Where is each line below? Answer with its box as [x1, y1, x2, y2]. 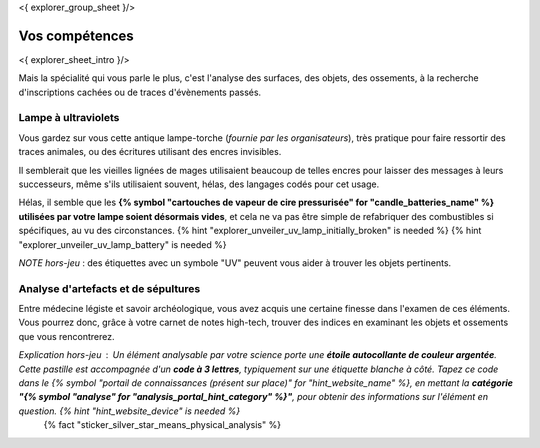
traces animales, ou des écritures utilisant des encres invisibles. [18, 146, 282, 158]
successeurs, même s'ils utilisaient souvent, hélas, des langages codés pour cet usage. [18, 178, 380, 190]
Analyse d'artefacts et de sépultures [18, 281, 201, 295]
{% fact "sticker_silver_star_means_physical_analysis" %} [43, 419, 282, 431]
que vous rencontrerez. [18, 330, 115, 342]
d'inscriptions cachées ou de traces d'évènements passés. [18, 86, 262, 98]
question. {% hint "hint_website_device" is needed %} [18, 405, 241, 417]
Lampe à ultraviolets [18, 111, 120, 125]
